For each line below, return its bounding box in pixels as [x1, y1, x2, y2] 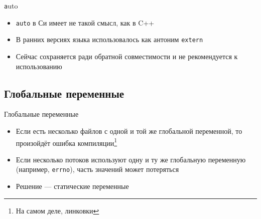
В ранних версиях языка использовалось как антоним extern [16, 34, 203, 45]
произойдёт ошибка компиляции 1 [16, 136, 117, 148]
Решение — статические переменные [16, 181, 129, 191]
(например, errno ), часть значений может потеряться [16, 164, 179, 174]
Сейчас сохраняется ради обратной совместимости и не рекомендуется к [16, 51, 238, 61]
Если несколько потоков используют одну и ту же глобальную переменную [16, 154, 246, 164]
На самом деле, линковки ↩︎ [16, 205, 99, 215]
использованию [16, 61, 62, 71]
